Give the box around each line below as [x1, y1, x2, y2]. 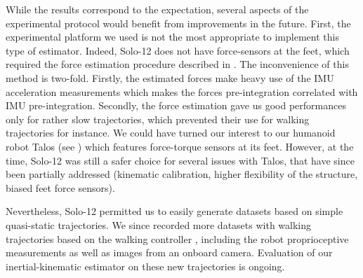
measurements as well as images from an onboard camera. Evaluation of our [6, 245, 333, 260]
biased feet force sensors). [6, 180, 115, 195]
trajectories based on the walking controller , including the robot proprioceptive [6, 231, 349, 246]
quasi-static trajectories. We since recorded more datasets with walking [6, 217, 312, 232]
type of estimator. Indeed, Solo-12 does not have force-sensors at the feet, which [6, 43, 350, 57]
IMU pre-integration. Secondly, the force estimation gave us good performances [6, 98, 346, 113]
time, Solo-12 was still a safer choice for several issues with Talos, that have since [6, 153, 355, 167]
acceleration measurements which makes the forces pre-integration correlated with [6, 84, 358, 99]
